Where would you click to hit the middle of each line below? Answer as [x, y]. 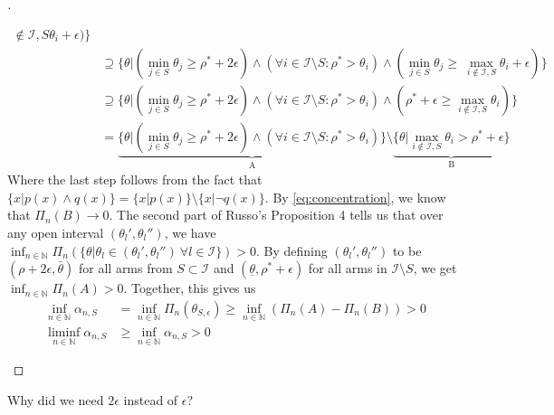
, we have [190, 232]
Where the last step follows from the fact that [135, 179]
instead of [151, 399]
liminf [64, 332]
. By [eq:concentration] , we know [355, 197]
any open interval [56, 232]
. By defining [292, 250]
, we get [435, 268]
